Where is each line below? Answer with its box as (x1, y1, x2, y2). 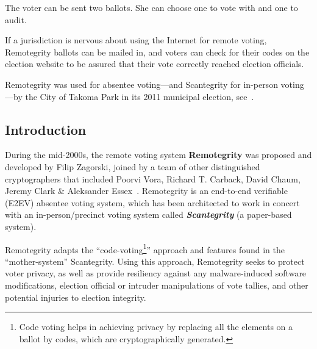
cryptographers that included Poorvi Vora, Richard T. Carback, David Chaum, (5, 172, 301, 185)
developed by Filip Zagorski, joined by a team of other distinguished (5, 160, 260, 173)
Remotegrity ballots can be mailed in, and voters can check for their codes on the (5, 45, 310, 58)
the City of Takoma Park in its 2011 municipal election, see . (25, 90, 254, 103)
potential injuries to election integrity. (5, 290, 146, 303)
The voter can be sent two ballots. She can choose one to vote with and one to (5, 1, 298, 13)
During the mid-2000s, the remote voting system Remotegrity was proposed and (5, 148, 312, 161)
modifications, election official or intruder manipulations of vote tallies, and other (5, 278, 308, 291)
